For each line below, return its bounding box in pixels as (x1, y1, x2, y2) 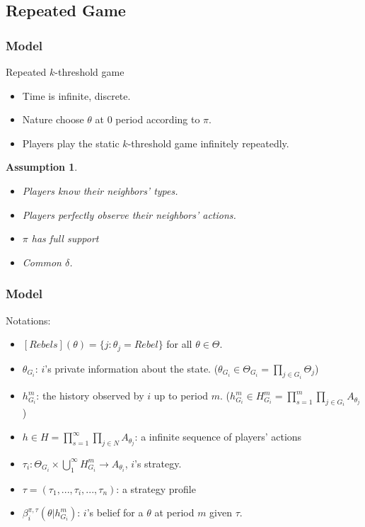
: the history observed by (36, 388, 144, 403)
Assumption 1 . (6, 159, 78, 174)
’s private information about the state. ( (45, 361, 219, 375)
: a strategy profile (116, 481, 196, 496)
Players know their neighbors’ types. (22, 183, 178, 198)
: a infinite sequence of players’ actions (134, 429, 302, 444)
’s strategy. (134, 455, 182, 470)
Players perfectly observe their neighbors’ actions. (22, 207, 236, 222)
